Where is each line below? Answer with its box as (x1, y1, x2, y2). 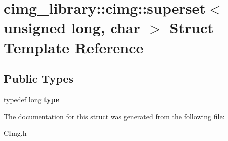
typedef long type (4, 94, 60, 104)
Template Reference (4, 37, 144, 57)
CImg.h (4, 128, 27, 138)
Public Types (4, 71, 74, 86)
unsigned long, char (4, 17, 140, 38)
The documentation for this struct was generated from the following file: (4, 111, 225, 121)
